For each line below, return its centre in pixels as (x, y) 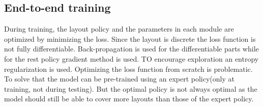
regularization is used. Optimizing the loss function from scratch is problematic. (128, 69)
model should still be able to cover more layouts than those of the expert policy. (129, 99)
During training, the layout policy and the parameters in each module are (119, 29)
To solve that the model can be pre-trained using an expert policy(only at (119, 79)
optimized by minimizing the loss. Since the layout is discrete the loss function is (130, 38)
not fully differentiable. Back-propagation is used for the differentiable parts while (131, 49)
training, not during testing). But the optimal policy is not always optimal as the (131, 88)
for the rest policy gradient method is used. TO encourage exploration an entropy (131, 58)
